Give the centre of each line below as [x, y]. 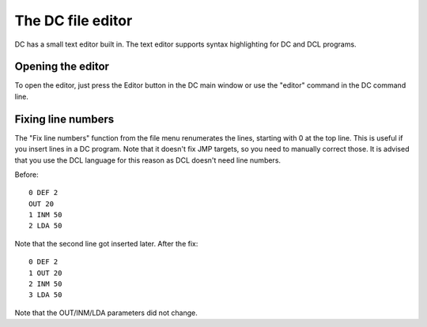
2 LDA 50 [45, 226]
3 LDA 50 [45, 295]
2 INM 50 [45, 284]
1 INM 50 [45, 215]
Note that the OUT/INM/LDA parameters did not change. [106, 313]
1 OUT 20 [45, 273]
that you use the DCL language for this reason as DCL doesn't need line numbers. [147, 160]
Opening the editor [62, 67]
